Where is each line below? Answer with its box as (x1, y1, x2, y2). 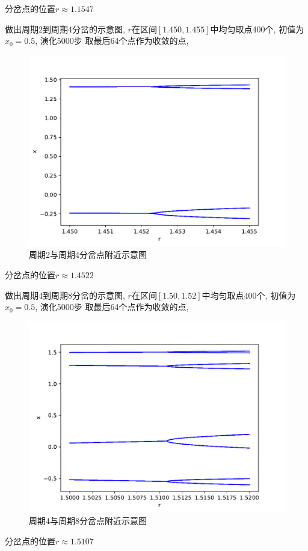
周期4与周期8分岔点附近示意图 (29, 514, 147, 527)
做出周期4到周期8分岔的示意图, (5, 288, 125, 301)
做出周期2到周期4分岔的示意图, (5, 22, 125, 35)
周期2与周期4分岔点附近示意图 (29, 248, 147, 261)
